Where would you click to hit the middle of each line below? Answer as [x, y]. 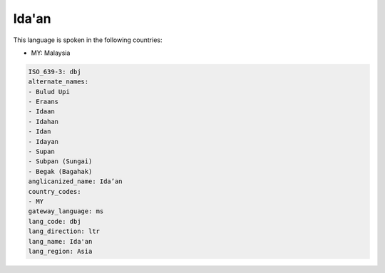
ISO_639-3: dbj [55, 72]
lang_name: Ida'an [60, 241]
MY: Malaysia [51, 53]
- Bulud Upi [49, 92]
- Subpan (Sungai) [60, 161]
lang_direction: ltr [64, 231]
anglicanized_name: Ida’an [75, 181]
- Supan [41, 152]
